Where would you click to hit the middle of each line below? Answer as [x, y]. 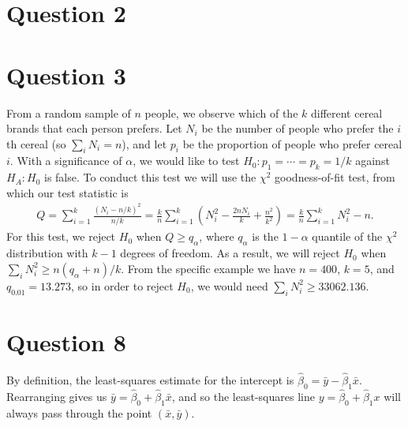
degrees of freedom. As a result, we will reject [230, 253]
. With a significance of [66, 161]
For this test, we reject [61, 236]
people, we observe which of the [221, 112]
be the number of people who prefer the [298, 128]
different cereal [346, 112]
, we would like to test [186, 161]
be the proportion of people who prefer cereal [292, 143]
